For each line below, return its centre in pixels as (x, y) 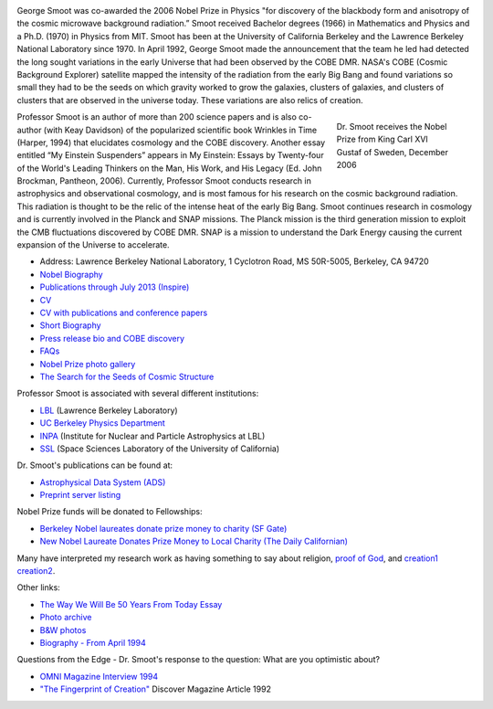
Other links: (39, 587)
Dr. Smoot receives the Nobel (392, 126)
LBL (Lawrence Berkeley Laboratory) (109, 410)
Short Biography (70, 325)
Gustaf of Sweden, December (393, 152)
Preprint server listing (80, 495)
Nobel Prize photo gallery (88, 364)
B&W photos (63, 630)
